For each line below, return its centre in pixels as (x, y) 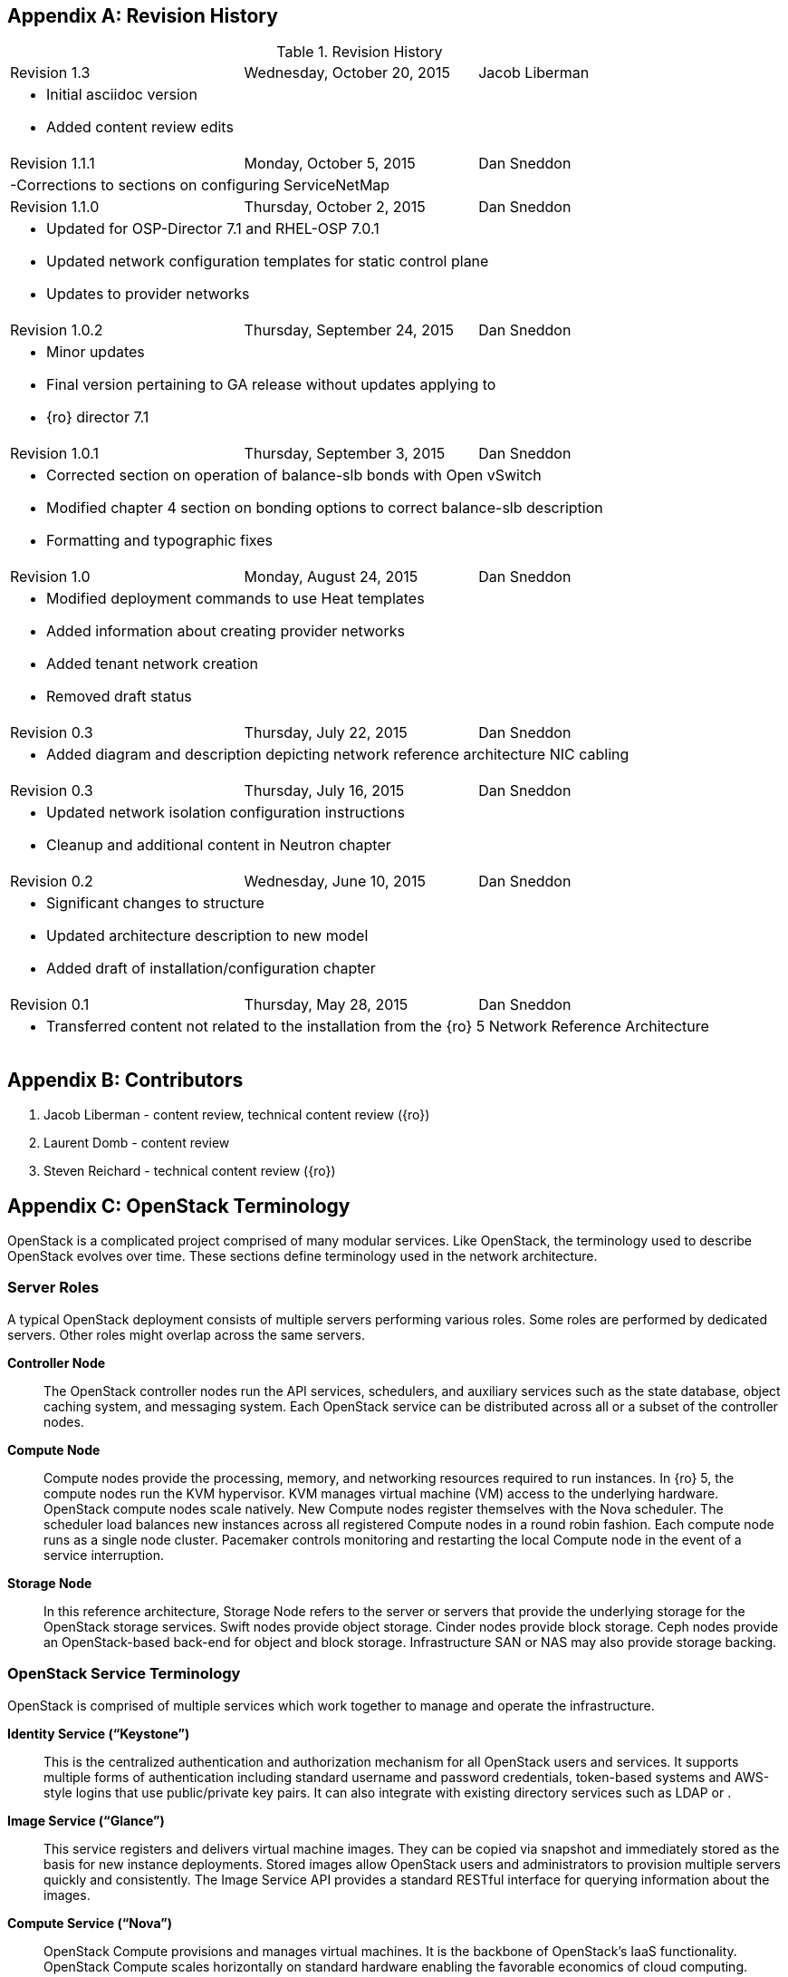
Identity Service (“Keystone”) (99, 1733)
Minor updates (96, 352)
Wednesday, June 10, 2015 (335, 882)
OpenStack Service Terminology (124, 1674)
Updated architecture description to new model (207, 936)
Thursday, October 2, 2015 (335, 207)
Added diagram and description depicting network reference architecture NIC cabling (338, 755)
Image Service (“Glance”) (86, 1820)
